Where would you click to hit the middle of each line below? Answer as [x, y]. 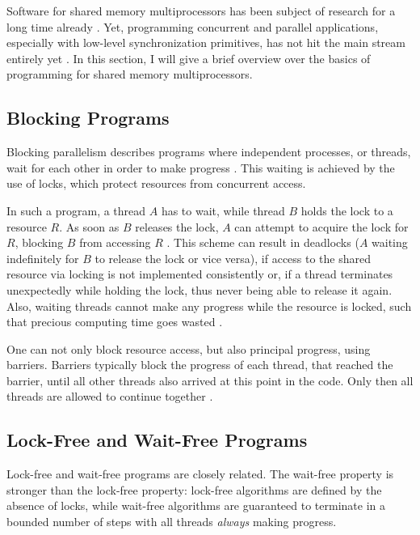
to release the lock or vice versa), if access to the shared [233, 258]
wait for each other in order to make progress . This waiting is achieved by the [201, 167]
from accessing [115, 242]
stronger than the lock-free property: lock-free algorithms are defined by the [194, 489]
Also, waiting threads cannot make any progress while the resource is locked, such [209, 306]
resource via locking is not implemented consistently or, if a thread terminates [200, 274]
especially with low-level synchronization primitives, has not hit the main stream [206, 42]
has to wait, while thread [223, 210]
